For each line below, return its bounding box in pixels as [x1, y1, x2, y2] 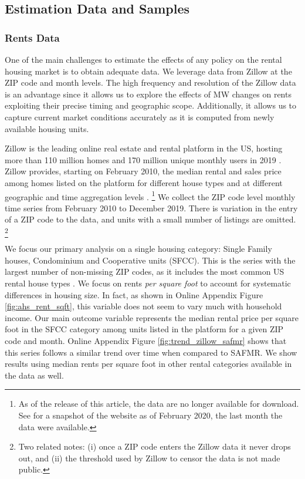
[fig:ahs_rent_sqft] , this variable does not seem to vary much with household [5, 300, 282, 312]
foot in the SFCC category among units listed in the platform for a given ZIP [5, 323, 284, 335]
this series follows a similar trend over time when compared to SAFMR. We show [5, 346, 297, 358]
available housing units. [5, 122, 89, 134]
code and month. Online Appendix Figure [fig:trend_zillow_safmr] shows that [5, 335, 287, 347]
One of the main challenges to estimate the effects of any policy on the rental [5, 53, 282, 65]
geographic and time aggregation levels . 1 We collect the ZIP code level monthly [5, 188, 296, 203]
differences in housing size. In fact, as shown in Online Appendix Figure [5, 288, 263, 301]
